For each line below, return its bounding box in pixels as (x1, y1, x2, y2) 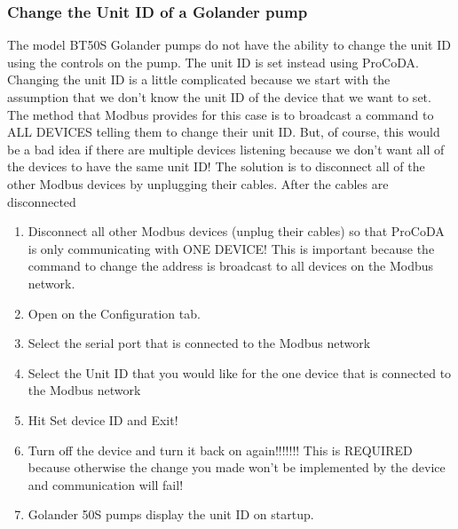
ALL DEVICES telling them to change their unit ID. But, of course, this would (7, 122, 440, 141)
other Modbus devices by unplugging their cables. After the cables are (7, 174, 389, 193)
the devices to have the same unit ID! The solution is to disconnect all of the (7, 157, 425, 176)
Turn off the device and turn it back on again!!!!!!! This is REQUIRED (28, 440, 413, 459)
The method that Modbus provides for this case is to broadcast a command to (7, 105, 434, 123)
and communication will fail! (28, 475, 184, 493)
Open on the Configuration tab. (28, 304, 201, 322)
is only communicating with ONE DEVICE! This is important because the (28, 239, 435, 257)
